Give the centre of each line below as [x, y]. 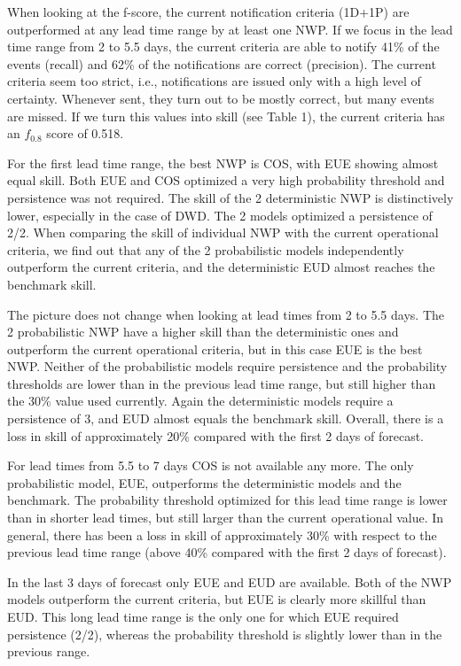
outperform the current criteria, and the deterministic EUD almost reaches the [221, 267]
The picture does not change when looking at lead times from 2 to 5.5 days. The [226, 314]
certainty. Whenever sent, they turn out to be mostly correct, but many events [221, 98]
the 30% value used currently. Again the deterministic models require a [200, 401]
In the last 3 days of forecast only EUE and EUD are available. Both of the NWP [230, 581]
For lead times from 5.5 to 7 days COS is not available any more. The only [211, 465]
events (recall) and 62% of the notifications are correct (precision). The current [222, 63]
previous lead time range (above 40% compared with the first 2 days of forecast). [227, 552]
